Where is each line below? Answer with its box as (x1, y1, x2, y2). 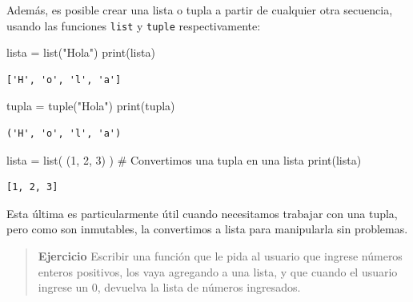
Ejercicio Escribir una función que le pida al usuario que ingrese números (38, 248, 403, 264)
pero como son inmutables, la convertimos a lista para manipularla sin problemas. (6, 221, 408, 237)
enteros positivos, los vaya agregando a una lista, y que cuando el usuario (38, 263, 398, 280)
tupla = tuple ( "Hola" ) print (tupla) (6, 97, 175, 114)
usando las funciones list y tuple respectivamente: (6, 17, 261, 34)
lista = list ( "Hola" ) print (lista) (6, 44, 155, 61)
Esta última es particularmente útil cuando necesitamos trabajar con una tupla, (6, 205, 398, 221)
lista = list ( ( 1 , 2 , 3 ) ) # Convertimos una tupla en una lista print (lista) (6, 151, 362, 168)
